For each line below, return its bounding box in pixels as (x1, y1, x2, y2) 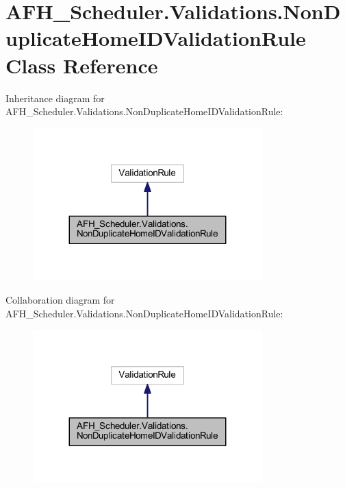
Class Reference (5, 51, 158, 79)
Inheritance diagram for (5, 90, 105, 105)
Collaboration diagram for (5, 292, 115, 306)
